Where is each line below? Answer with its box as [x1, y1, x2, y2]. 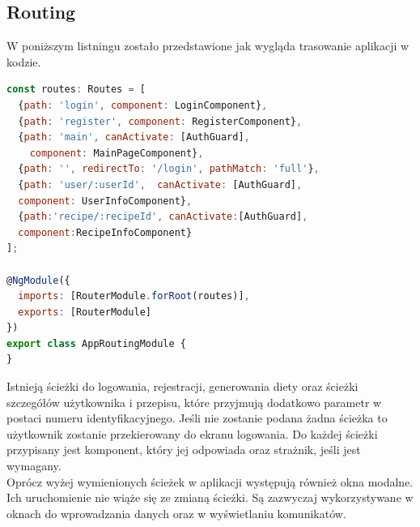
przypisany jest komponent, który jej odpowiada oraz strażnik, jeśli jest [6, 441, 361, 458]
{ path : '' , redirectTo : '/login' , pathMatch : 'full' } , [18, 163, 320, 175]
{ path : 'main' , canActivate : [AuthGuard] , [18, 131, 250, 144]
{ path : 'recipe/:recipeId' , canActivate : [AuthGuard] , [18, 211, 308, 223]
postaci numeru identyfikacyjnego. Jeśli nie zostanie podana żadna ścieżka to [6, 409, 388, 426]
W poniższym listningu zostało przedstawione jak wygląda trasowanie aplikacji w [6, 37, 409, 54]
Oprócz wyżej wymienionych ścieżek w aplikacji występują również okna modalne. [6, 473, 414, 490]
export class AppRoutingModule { [6, 337, 186, 349]
